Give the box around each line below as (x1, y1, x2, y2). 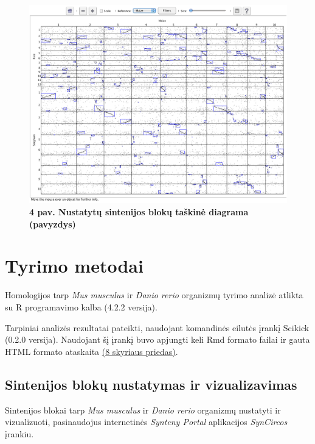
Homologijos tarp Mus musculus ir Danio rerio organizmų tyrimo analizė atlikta (5, 288, 303, 301)
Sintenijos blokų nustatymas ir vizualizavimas (5, 374, 297, 393)
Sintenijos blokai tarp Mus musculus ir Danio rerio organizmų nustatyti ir (5, 403, 281, 416)
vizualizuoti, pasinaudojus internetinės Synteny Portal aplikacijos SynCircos (5, 415, 288, 428)
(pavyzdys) (29, 217, 76, 230)
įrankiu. (5, 427, 34, 440)
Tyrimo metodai (5, 253, 144, 278)
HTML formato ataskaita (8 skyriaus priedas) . (5, 345, 178, 357)
